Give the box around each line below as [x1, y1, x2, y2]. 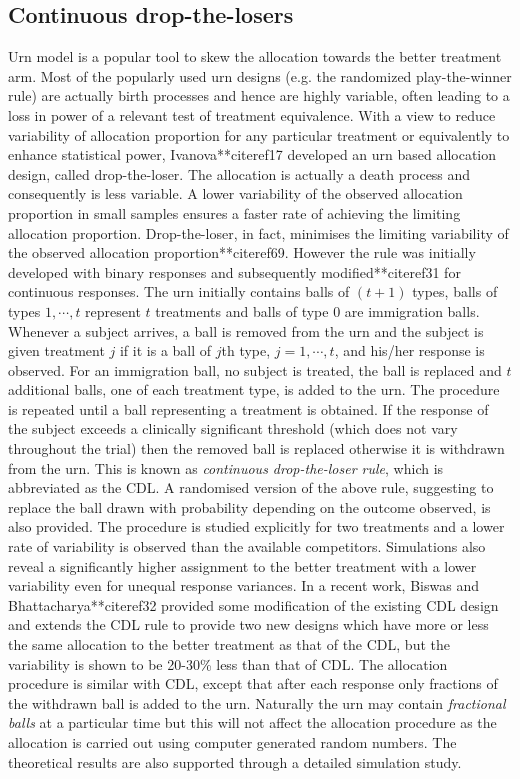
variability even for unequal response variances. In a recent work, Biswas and [8, 575, 479, 596]
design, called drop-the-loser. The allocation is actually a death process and [8, 163, 471, 184]
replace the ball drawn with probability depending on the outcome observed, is [8, 496, 491, 517]
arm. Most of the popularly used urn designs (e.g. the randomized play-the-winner [8, 65, 512, 86]
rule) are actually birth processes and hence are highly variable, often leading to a [8, 85, 510, 106]
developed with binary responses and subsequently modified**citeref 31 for [8, 261, 461, 282]
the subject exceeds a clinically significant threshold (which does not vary [8, 418, 458, 439]
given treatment [8, 340, 105, 361]
